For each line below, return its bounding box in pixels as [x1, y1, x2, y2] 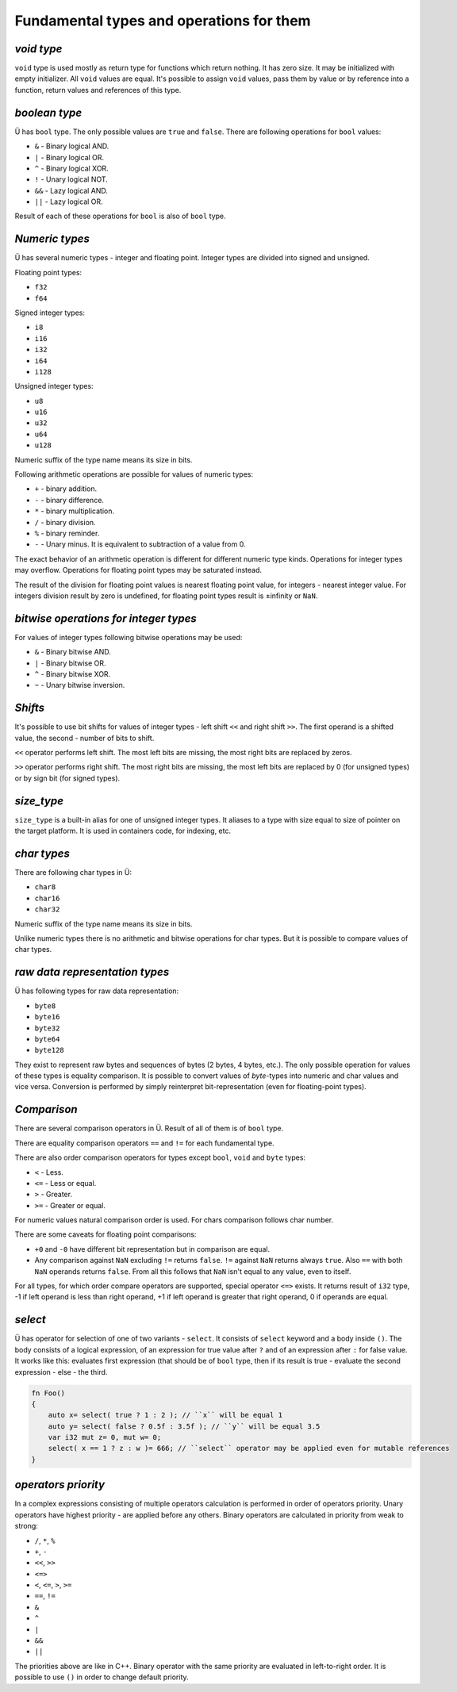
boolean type [14, 106, 83, 119]
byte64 [34, 1034, 60, 1043]
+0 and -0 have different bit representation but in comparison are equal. [34, 1244, 271, 1253]
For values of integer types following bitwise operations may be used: [14, 632, 243, 642]
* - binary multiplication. [34, 506, 115, 516]
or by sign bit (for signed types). [14, 773, 121, 783]
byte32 [34, 1023, 60, 1033]
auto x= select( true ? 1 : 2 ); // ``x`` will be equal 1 [48, 1410, 283, 1420]
